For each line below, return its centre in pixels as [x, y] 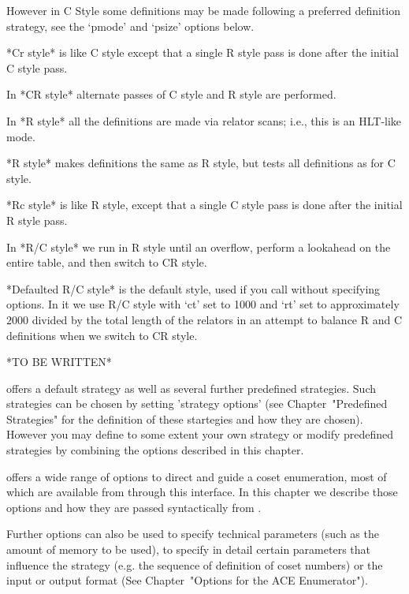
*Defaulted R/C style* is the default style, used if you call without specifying [193, 288]
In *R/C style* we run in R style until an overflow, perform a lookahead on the [199, 247]
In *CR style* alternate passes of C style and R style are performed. [171, 94]
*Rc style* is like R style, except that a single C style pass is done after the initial [204, 205]
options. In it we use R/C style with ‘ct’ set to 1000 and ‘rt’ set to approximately [203, 304]
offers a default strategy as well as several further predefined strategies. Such [191, 388]
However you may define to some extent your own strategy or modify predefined [200, 434]
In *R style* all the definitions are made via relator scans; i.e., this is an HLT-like [204, 120]
